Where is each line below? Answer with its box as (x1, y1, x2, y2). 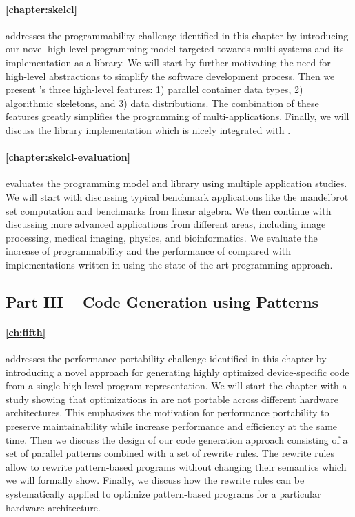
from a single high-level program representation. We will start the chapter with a (6, 378, 347, 393)
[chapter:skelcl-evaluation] (6, 150, 131, 164)
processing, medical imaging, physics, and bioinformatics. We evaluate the (6, 230, 318, 244)
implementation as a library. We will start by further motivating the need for (6, 55, 331, 69)
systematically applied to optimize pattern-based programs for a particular (6, 487, 321, 501)
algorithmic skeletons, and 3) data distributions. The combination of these (6, 95, 319, 110)
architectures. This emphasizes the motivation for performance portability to (6, 405, 329, 420)
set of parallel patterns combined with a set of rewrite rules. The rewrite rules (6, 446, 335, 460)
